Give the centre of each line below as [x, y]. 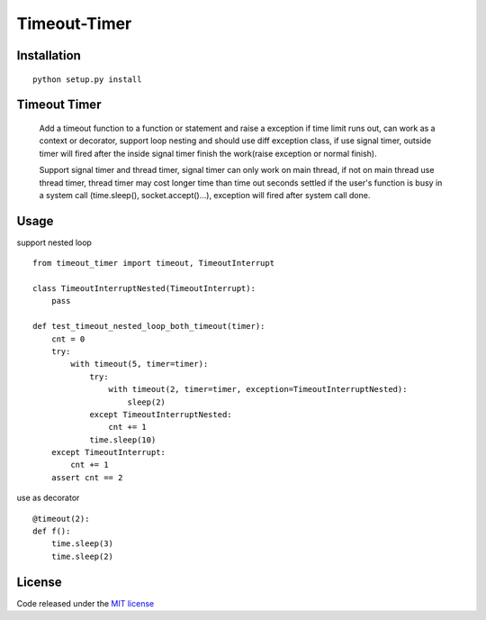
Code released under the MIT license [85, 603]
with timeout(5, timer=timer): [139, 364]
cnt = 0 [68, 339]
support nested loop [54, 242]
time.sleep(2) [82, 556]
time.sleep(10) [123, 440]
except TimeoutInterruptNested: [161, 414]
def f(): [52, 531]
